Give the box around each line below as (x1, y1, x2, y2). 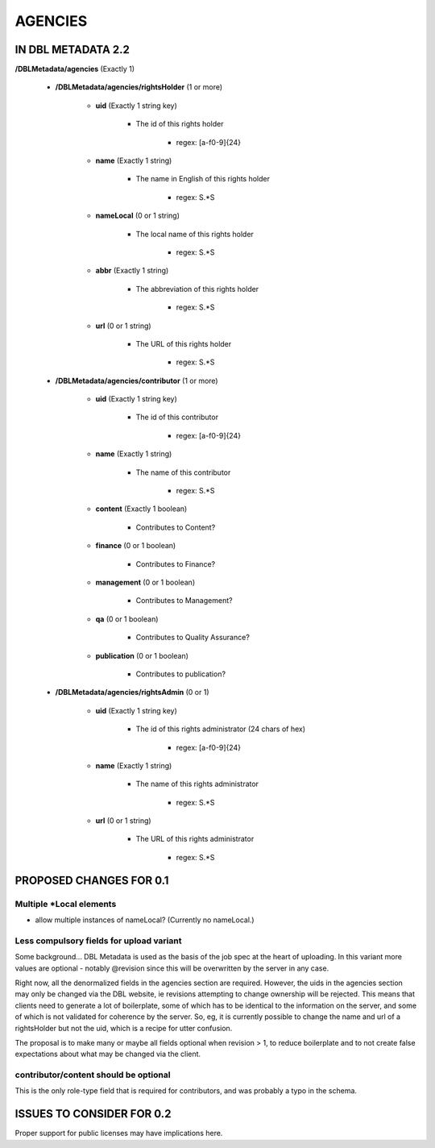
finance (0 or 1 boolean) (95, 541, 176, 551)
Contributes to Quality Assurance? (135, 633, 250, 643)
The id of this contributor (135, 412, 219, 422)
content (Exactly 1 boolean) (95, 504, 188, 514)
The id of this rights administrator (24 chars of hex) (135, 724, 306, 734)
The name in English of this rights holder (135, 174, 270, 184)
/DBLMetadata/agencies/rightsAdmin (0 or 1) (55, 688, 209, 697)
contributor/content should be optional (14, 1069, 171, 1080)
